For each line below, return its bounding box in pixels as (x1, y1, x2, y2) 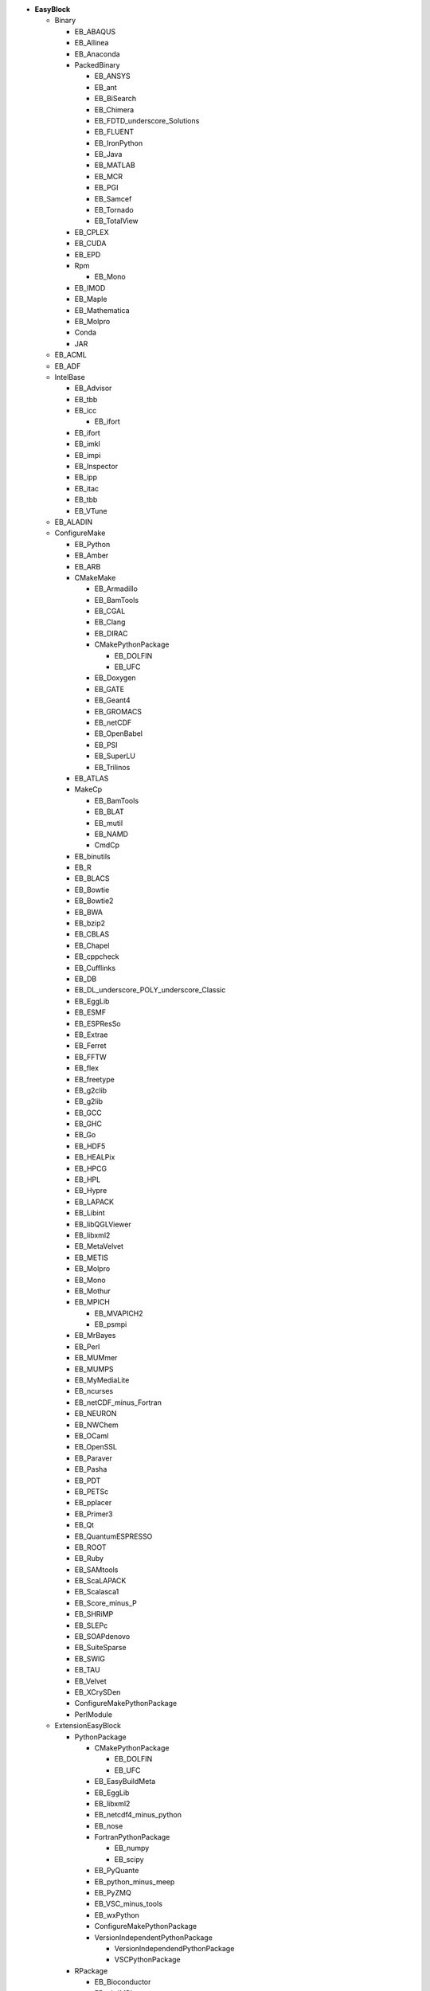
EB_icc (74, 406, 97, 416)
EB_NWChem (74, 1420, 119, 1430)
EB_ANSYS (94, 72, 131, 81)
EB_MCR (94, 171, 123, 181)
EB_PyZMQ (94, 1888, 131, 1898)
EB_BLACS (74, 874, 110, 883)
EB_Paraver (74, 1453, 113, 1463)
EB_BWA (74, 907, 104, 917)
